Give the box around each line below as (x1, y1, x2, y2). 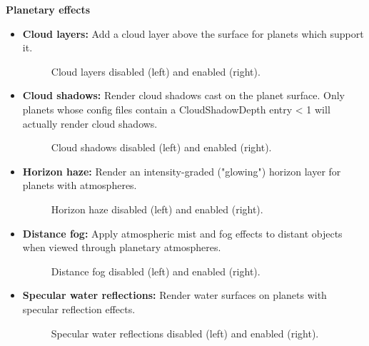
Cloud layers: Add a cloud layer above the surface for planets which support (22, 26, 364, 41)
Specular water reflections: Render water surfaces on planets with (22, 288, 327, 302)
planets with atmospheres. (22, 178, 137, 193)
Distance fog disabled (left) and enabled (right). (51, 263, 261, 278)
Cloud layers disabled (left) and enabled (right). (51, 63, 261, 78)
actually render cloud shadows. (22, 116, 158, 131)
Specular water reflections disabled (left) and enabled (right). (51, 325, 319, 340)
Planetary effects (6, 2, 91, 16)
